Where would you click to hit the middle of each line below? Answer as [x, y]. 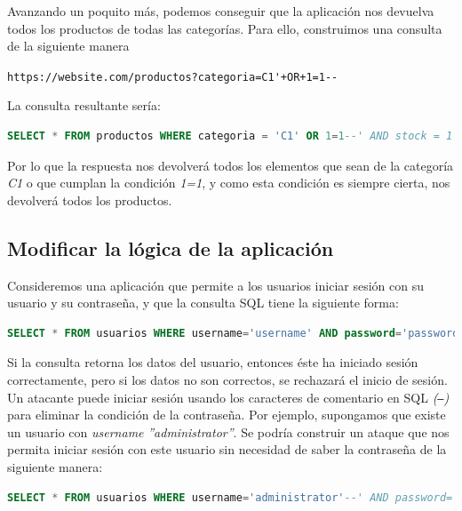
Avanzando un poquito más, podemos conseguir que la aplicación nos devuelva [221, 11]
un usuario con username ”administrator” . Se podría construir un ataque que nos [228, 431]
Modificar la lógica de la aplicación [171, 248]
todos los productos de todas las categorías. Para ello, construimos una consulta [225, 28]
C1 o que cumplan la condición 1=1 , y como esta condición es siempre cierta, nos [229, 183]
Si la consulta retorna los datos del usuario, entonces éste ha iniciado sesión [213, 362]
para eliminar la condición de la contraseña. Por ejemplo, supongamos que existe [227, 415]
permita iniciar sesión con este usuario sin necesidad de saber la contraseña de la [227, 449]
